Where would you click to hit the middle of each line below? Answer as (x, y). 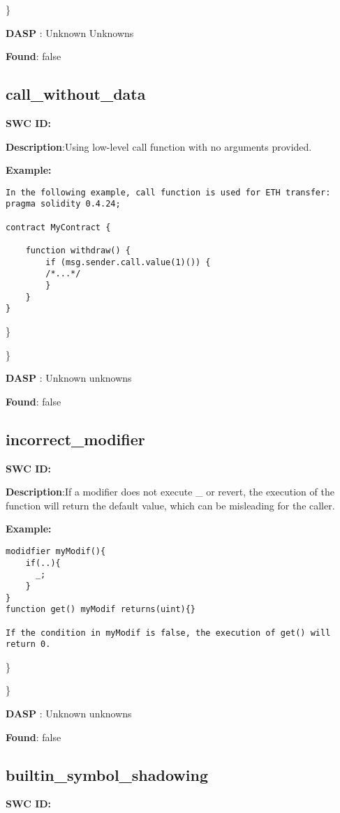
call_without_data (76, 94)
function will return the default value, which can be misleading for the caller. (170, 505)
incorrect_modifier (75, 439)
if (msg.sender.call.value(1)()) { (128, 262)
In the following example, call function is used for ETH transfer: (168, 192)
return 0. (28, 644)
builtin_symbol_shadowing (107, 774)
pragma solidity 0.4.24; (63, 204)
